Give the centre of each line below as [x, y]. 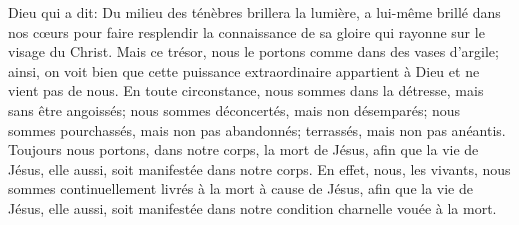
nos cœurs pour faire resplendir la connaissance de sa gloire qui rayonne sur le [246, 31]
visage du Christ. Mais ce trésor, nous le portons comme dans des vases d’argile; [253, 51]
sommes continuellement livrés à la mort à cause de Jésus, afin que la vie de [240, 188]
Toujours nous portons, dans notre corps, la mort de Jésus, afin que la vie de [243, 149]
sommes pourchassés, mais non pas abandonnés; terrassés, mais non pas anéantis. [257, 129]
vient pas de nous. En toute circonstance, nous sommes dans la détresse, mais [246, 90]
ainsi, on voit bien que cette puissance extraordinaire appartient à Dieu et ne [244, 70]
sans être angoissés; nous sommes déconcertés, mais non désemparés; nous [234, 109]
